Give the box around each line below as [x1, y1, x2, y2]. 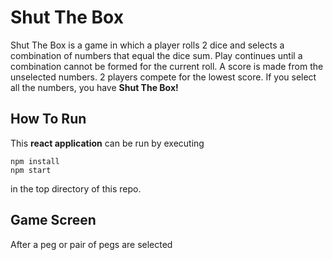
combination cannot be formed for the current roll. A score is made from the [10, 60, 324, 72]
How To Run [10, 111, 87, 128]
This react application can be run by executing [10, 137, 205, 149]
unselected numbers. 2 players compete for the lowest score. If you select [10, 71, 317, 83]
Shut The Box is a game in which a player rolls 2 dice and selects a [10, 39, 285, 51]
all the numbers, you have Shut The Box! [10, 81, 179, 93]
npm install [10, 156, 60, 166]
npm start [10, 165, 52, 175]
